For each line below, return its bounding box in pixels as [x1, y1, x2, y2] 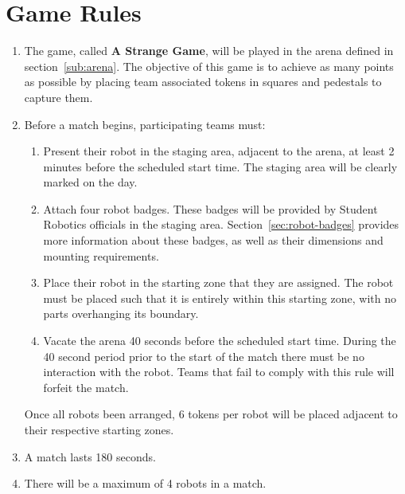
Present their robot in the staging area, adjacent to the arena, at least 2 [43, 143, 395, 159]
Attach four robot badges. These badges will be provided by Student [43, 200, 378, 217]
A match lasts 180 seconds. [24, 448, 156, 465]
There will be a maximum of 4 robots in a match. [24, 475, 267, 492]
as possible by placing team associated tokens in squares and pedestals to [24, 73, 382, 90]
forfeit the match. [43, 378, 129, 395]
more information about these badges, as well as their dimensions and [43, 232, 384, 249]
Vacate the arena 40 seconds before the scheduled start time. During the [43, 332, 396, 349]
